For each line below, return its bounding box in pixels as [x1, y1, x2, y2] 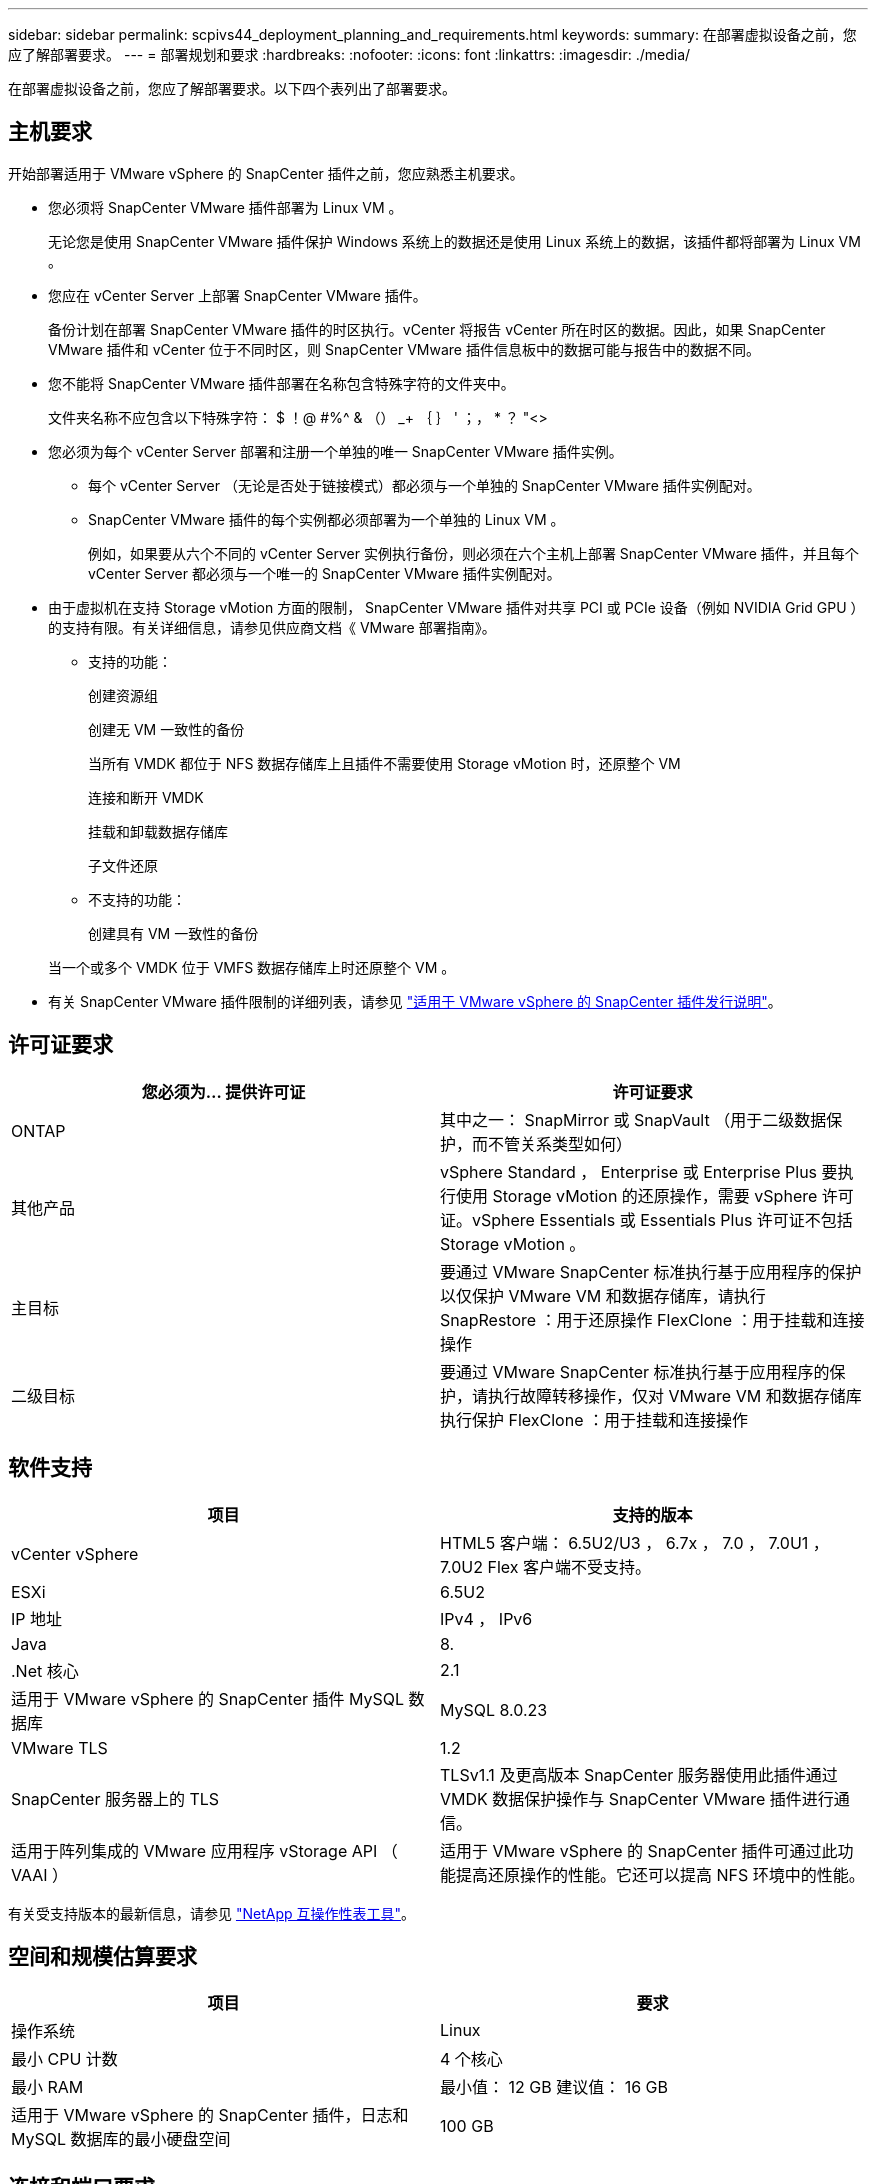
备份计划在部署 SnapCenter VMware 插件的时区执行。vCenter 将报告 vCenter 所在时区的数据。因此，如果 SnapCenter [48, 320, 826, 338]
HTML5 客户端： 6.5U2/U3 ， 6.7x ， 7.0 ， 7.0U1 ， [440, 1532, 829, 1553]
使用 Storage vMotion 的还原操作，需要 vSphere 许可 [456, 1185, 854, 1206]
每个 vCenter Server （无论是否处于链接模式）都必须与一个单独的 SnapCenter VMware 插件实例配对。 [88, 476, 761, 494]
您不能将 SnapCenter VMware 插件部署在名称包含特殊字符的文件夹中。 [48, 374, 515, 392]
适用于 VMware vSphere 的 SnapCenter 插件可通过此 [440, 1840, 838, 1861]
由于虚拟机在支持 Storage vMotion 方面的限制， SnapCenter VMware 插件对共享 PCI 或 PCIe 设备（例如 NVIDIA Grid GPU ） [48, 598, 865, 616]
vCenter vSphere [11, 1543, 139, 1564]
